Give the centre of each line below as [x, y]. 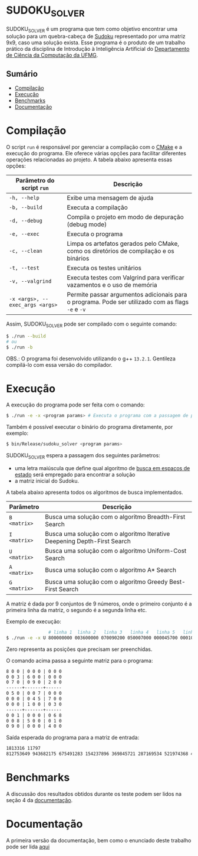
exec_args [23, 305]
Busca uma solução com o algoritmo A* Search [111, 569]
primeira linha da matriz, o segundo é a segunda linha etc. [77, 610]
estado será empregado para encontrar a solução [75, 474]
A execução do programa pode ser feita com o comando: [76, 405]
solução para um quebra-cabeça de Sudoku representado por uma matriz [96, 37]
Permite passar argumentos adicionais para [127, 295]
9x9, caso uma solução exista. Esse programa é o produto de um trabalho [96, 43]
